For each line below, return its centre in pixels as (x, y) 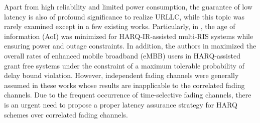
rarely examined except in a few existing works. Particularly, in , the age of (120, 26)
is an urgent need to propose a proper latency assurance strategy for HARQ (121, 104)
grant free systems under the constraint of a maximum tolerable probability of (124, 65)
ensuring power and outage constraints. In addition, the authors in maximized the (130, 46)
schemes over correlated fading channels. (66, 114)
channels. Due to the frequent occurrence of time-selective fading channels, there (128, 95)
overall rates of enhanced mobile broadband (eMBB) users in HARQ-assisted (122, 55)
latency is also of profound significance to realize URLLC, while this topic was (124, 16)
